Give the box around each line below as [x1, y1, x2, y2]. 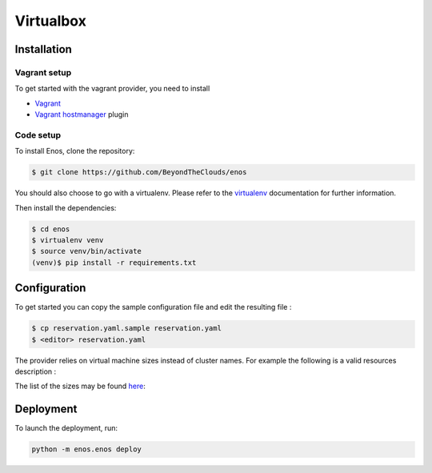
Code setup [14, 129, 62, 140]
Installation [14, 42, 72, 56]
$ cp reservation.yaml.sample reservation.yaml [31, 324, 222, 333]
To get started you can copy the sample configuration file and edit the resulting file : [14, 303, 292, 312]
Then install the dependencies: [14, 202, 117, 212]
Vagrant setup [14, 66, 72, 78]
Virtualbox [14, 12, 87, 30]
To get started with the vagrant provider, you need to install [14, 84, 210, 94]
